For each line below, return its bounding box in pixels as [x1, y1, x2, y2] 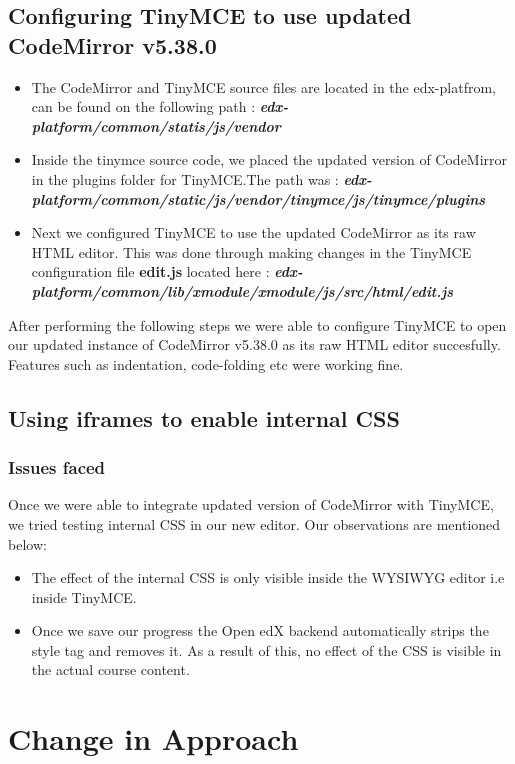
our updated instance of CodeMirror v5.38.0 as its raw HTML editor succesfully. [8, 334, 501, 355]
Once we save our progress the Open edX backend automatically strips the [31, 620, 489, 641]
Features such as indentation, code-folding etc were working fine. [8, 353, 404, 374]
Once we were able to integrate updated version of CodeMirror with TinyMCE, [8, 494, 494, 515]
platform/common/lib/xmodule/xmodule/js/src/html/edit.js [31, 280, 454, 301]
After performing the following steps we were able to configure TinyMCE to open [8, 314, 507, 335]
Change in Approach [8, 718, 299, 759]
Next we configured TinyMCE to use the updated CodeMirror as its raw [31, 222, 476, 243]
